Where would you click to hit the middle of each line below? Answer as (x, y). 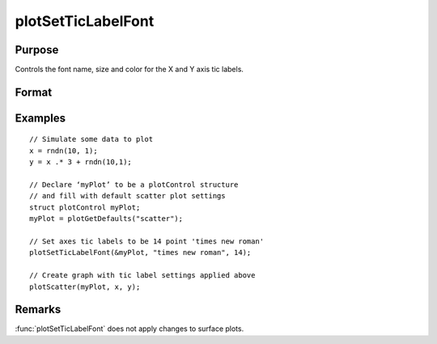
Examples (40, 118)
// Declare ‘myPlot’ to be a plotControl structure (134, 185)
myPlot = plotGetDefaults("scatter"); (106, 219)
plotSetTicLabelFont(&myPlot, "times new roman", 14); (140, 253)
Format (34, 92)
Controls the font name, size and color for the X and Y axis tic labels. (129, 70)
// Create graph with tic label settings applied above (142, 276)
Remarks (38, 310)
